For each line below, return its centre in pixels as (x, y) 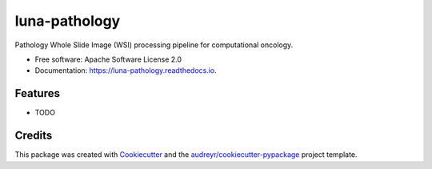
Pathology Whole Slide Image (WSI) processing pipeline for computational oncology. (154, 45)
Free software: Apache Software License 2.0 (108, 59)
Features (37, 93)
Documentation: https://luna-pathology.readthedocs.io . (126, 70)
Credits (34, 136)
